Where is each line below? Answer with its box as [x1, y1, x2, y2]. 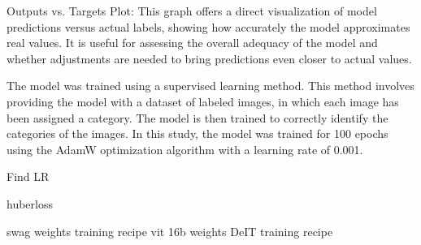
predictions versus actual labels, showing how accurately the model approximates [7, 18, 410, 35]
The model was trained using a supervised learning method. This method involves [7, 77, 414, 94]
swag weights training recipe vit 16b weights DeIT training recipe [7, 222, 333, 239]
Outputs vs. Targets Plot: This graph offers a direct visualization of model [7, 2, 377, 19]
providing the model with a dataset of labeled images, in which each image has [7, 92, 399, 110]
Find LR [7, 168, 50, 185]
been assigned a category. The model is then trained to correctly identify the [7, 109, 388, 126]
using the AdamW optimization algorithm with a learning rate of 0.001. [7, 140, 363, 157]
